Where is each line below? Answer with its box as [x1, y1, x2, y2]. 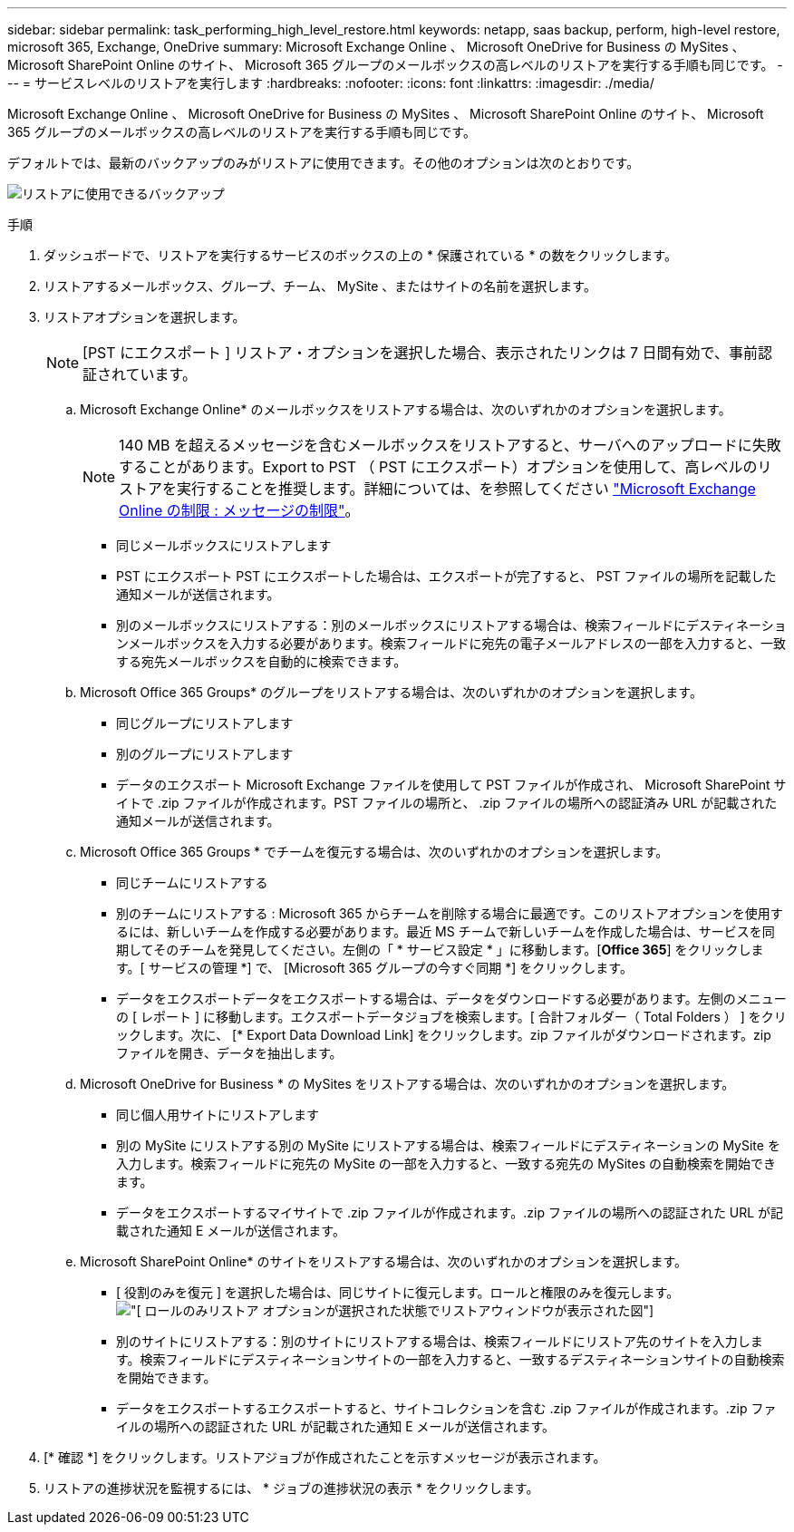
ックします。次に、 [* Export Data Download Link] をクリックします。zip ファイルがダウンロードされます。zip [116, 1027, 771, 1042]
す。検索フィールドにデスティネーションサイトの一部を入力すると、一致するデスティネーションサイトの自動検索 [116, 1352, 785, 1367]
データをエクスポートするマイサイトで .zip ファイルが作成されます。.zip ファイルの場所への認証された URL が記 [116, 1205, 784, 1220]
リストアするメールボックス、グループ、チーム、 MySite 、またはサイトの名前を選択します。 [44, 278, 596, 294]
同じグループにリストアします [116, 715, 294, 731]
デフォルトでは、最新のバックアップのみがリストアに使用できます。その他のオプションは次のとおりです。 [7, 155, 640, 170]
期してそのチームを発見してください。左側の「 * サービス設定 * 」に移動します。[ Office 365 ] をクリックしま [116, 942, 764, 957]
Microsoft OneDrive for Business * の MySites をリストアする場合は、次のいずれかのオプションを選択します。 [80, 1076, 735, 1091]
